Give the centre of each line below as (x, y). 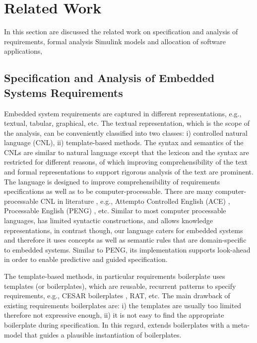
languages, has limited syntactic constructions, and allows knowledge (108, 220)
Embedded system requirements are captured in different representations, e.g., (123, 113)
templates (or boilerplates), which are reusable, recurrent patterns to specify (120, 286)
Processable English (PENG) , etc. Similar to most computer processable (115, 211)
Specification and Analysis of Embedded (109, 78)
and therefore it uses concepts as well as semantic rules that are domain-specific (125, 240)
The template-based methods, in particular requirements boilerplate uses (115, 276)
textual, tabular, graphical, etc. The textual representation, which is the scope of (127, 123)
